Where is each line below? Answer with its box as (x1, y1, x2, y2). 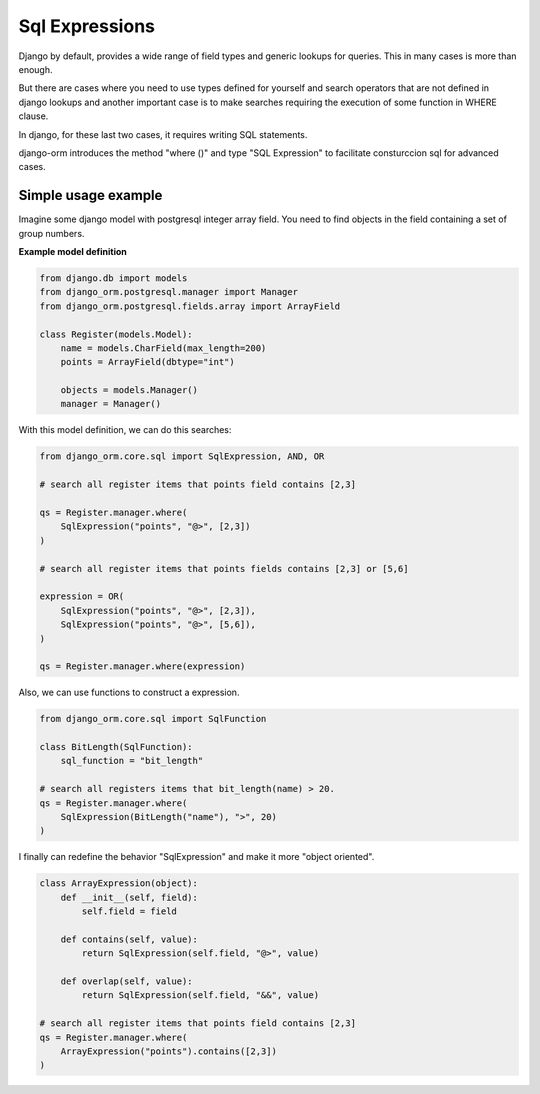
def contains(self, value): (60, 933, 199, 945)
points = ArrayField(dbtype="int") (60, 356, 235, 368)
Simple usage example (18, 187, 163, 204)
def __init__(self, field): (60, 891, 199, 903)
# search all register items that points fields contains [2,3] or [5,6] (39, 563, 409, 574)
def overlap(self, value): (60, 976, 194, 987)
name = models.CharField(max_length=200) (60, 342, 267, 354)
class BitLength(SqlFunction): (39, 741, 194, 753)
